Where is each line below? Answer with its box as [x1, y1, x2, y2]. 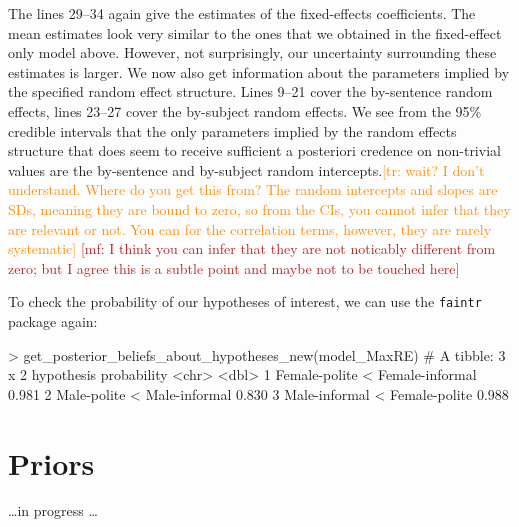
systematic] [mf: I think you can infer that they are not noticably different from [8, 238, 496, 259]
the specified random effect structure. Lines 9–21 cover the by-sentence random [8, 81, 493, 102]
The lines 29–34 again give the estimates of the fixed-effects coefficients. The [8, 3, 476, 23]
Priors [8, 442, 95, 483]
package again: [8, 310, 98, 331]
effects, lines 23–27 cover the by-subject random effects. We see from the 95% [8, 100, 482, 121]
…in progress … [8, 500, 98, 521]
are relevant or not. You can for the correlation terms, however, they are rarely [8, 218, 492, 239]
